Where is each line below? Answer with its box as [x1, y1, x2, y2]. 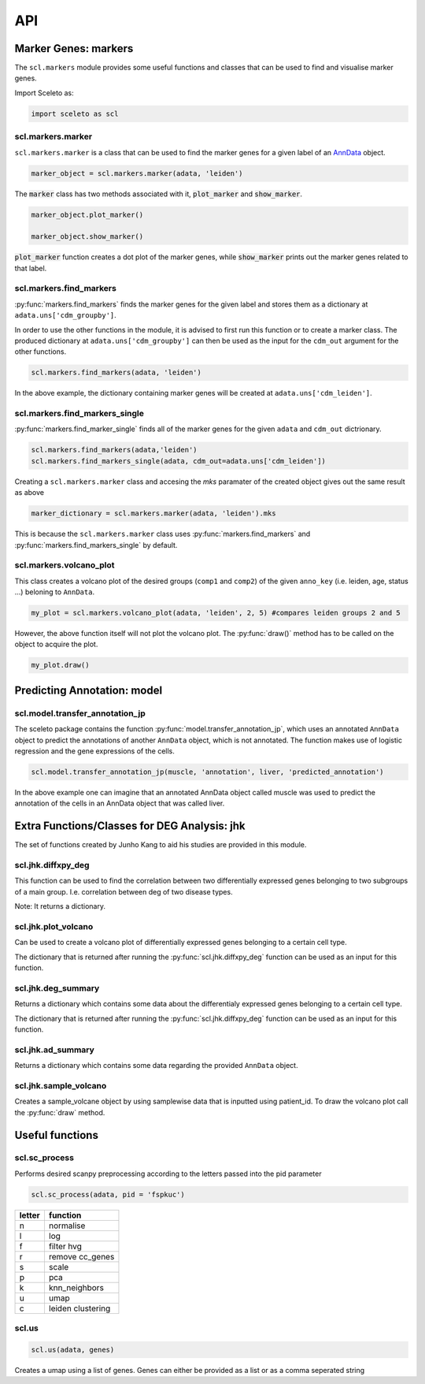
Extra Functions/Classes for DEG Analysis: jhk [14, 820, 246, 833]
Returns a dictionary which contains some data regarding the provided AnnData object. [14, 1061, 298, 1070]
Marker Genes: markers [14, 42, 134, 55]
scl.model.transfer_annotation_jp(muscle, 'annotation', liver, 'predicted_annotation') [31, 767, 385, 776]
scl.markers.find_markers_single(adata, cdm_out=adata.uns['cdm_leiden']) [31, 456, 327, 465]
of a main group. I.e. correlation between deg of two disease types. [14, 887, 233, 896]
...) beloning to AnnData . [14, 587, 94, 597]
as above [14, 488, 45, 497]
